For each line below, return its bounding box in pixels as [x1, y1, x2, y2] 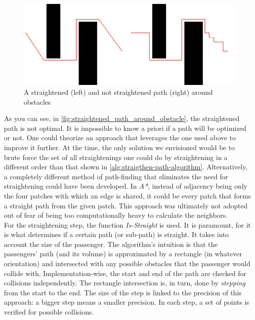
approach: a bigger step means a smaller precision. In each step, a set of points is [4, 297, 250, 307]
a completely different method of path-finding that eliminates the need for [4, 171, 228, 181]
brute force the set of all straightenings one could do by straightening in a [4, 152, 228, 162]
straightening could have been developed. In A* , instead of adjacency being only [4, 181, 248, 191]
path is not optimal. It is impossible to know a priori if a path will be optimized [4, 122, 247, 133]
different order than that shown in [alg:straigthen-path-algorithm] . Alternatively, [4, 161, 248, 172]
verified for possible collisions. [4, 307, 94, 317]
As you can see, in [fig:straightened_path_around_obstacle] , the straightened [4, 113, 240, 123]
